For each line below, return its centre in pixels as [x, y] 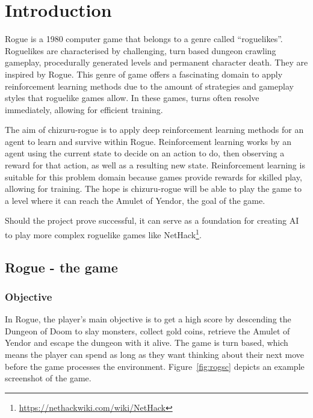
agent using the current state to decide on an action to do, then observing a [145, 153]
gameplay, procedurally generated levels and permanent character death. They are [156, 62]
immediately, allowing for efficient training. [84, 109]
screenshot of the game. [48, 378]
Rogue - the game [61, 267]
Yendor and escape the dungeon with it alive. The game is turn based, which [147, 343]
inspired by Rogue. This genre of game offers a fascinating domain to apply [144, 74]
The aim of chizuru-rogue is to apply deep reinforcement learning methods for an [154, 130]
